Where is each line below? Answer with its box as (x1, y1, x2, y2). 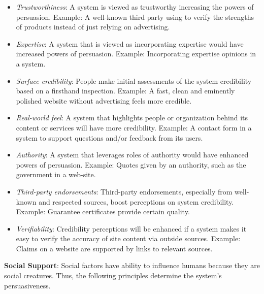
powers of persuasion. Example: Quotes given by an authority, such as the (16, 159, 246, 170)
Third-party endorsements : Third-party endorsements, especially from (16, 186, 233, 197)
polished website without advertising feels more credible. (16, 95, 192, 106)
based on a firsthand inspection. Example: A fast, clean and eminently (16, 85, 235, 96)
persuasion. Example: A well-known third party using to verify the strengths (16, 11, 254, 22)
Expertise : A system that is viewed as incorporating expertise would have (16, 38, 244, 49)
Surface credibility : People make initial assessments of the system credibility (16, 75, 252, 86)
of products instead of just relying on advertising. (16, 21, 170, 32)
